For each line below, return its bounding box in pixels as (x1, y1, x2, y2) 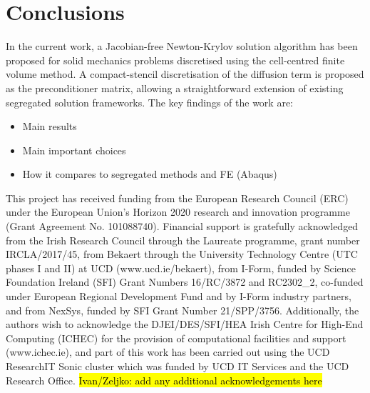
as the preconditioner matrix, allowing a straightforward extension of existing (6, 80, 344, 95)
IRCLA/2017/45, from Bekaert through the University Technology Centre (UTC (6, 247, 358, 262)
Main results (22, 119, 77, 134)
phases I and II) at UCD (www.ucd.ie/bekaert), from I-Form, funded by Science (6, 260, 356, 275)
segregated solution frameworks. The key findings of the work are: (6, 94, 293, 109)
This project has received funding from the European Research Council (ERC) (6, 190, 349, 205)
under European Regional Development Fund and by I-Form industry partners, (6, 289, 351, 304)
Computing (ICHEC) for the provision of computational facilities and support (6, 330, 346, 345)
